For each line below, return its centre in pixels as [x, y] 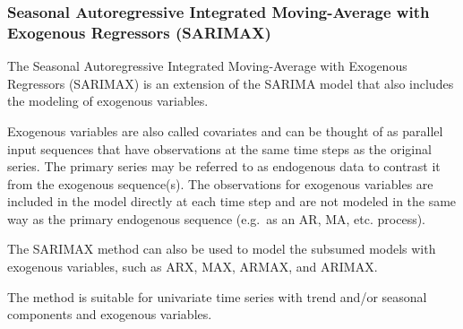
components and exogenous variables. [110, 314]
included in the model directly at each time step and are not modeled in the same [232, 201]
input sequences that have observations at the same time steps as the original [219, 148]
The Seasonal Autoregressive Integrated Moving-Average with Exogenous [207, 66]
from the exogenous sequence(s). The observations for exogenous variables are [220, 183]
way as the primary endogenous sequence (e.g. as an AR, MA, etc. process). [216, 218]
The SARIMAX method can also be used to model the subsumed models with [222, 249]
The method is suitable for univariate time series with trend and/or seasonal [217, 296]
